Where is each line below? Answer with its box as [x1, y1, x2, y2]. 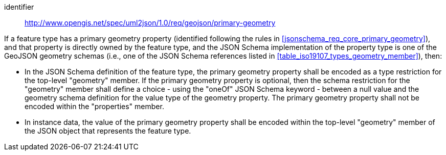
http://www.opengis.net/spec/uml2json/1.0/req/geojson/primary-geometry [25, 18, 276, 27]
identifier [4, 3, 34, 11]
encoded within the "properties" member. [25, 102, 164, 111]
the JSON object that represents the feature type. [25, 126, 191, 135]
